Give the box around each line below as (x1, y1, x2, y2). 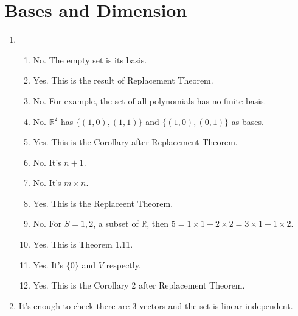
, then (147, 217, 169, 230)
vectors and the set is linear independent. (139, 299, 293, 312)
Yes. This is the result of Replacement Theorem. (33, 74, 213, 87)
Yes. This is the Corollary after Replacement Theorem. (33, 135, 238, 148)
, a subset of (93, 217, 139, 230)
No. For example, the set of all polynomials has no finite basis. (33, 94, 266, 107)
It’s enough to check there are (18, 299, 130, 312)
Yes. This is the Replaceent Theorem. (33, 196, 173, 209)
